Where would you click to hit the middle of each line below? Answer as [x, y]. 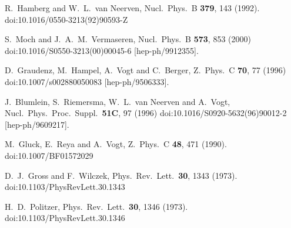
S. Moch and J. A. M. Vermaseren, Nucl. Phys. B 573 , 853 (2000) [128, 39]
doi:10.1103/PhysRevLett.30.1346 [65, 218]
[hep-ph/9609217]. [37, 124]
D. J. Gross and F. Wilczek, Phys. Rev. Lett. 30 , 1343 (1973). [121, 175]
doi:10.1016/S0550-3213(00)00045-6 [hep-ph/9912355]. [102, 50]
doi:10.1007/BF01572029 [49, 155]
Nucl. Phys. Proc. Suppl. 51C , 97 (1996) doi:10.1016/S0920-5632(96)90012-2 [146, 113]
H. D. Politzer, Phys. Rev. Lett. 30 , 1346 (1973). [96, 206]
